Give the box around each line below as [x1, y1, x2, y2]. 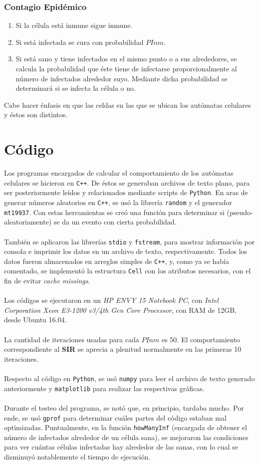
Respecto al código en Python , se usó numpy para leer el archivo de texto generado [4, 373, 255, 383]
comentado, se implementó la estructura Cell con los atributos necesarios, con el [4, 265, 251, 276]
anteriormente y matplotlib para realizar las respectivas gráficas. [4, 383, 205, 393]
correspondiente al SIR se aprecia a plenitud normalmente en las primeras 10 [4, 344, 242, 354]
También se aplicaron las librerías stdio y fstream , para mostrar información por [4, 236, 255, 246]
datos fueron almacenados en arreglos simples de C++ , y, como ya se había [4, 255, 229, 266]
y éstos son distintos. [4, 109, 68, 120]
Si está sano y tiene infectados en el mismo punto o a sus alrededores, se [15, 53, 237, 64]
